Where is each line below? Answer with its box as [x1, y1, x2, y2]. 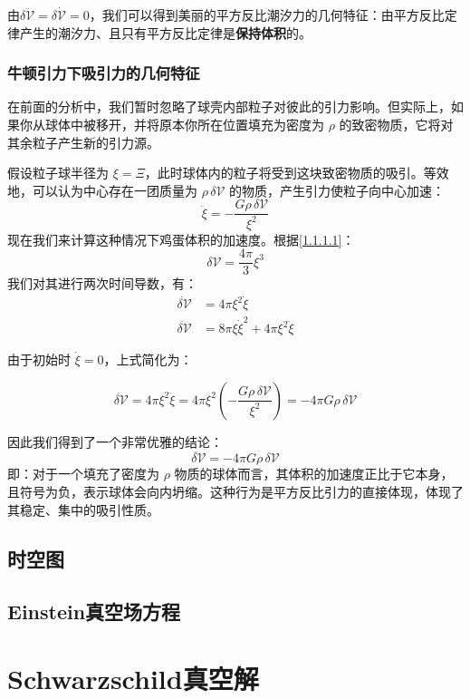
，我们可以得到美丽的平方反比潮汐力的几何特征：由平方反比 [89, 5, 445, 24]
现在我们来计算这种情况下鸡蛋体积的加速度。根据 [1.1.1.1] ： [7, 229, 355, 248]
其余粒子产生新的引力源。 [7, 132, 159, 151]
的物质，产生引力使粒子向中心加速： [229, 180, 446, 199]
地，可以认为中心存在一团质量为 [7, 180, 197, 199]
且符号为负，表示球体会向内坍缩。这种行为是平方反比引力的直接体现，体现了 [7, 482, 464, 501]
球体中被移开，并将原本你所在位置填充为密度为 [44, 115, 324, 133]
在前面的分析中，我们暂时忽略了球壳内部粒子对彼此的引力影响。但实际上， [7, 97, 451, 116]
